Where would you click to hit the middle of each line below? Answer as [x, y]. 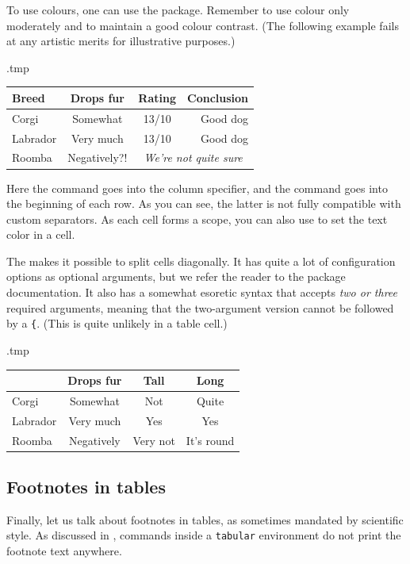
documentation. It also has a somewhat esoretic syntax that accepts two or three [202, 292]
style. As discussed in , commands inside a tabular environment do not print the [204, 535]
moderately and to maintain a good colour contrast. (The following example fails [203, 25]
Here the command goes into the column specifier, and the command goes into [197, 188]
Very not [154, 440]
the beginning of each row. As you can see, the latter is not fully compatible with [204, 203]
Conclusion [218, 97]
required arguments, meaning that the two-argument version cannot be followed [200, 307]
